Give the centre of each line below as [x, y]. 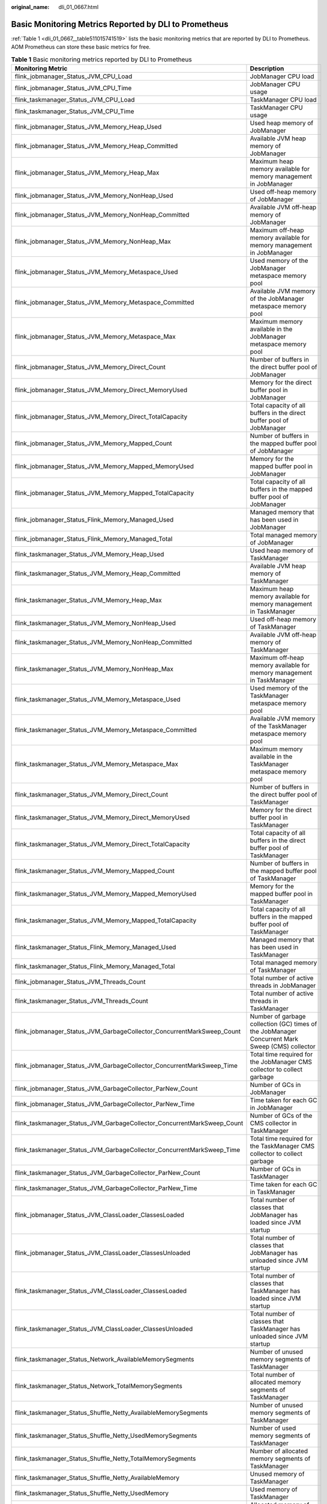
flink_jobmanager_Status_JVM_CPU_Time [73, 88]
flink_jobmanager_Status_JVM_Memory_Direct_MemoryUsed [101, 390]
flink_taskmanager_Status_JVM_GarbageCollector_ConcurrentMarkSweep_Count [129, 1123]
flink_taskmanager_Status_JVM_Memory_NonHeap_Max [94, 669]
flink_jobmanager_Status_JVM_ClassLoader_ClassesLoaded [99, 1215]
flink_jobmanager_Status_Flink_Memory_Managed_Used [94, 520]
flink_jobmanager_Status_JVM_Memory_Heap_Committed [96, 146]
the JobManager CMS [281, 1062]
